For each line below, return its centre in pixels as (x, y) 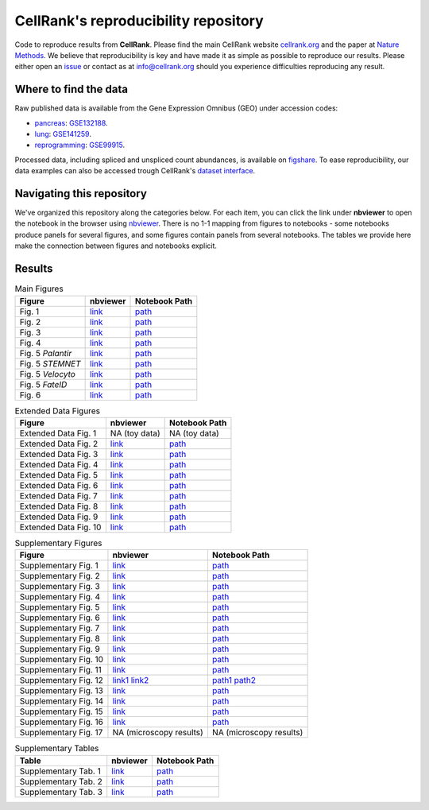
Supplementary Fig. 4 (60, 597)
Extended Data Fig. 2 (59, 444)
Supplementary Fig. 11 (61, 670)
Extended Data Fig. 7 (59, 495)
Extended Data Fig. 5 (59, 475)
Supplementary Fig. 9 (60, 649)
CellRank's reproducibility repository (139, 21)
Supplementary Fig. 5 (60, 607)
